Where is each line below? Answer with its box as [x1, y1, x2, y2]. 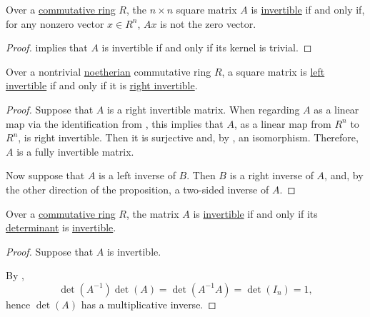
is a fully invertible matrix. [16, 144, 134, 158]
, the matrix [126, 206, 179, 221]
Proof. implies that [6, 40, 88, 55]
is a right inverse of [229, 168, 314, 183]
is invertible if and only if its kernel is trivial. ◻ [101, 40, 312, 55]
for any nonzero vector [6, 16, 104, 31]
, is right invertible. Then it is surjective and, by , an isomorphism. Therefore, [18, 130, 359, 145]
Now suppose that [6, 168, 85, 183]
